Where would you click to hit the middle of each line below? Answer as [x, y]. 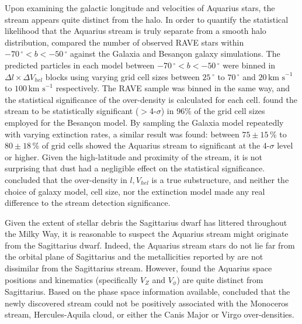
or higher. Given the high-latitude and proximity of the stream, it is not [134, 156]
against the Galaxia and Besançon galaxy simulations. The [175, 54]
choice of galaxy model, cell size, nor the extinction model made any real [135, 191]
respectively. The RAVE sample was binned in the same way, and [173, 88]
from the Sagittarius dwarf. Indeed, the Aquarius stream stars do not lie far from [150, 245]
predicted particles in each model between [80, 65]
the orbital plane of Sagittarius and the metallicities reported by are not [134, 256]
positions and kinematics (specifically [71, 279]
